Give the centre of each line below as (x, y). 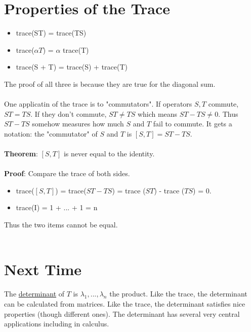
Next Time (43, 269)
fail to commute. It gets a (193, 124)
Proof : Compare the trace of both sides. (67, 173)
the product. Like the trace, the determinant (178, 294)
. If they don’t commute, (69, 113)
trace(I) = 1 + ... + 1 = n (57, 207)
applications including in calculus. (57, 324)
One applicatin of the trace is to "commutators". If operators (98, 104)
